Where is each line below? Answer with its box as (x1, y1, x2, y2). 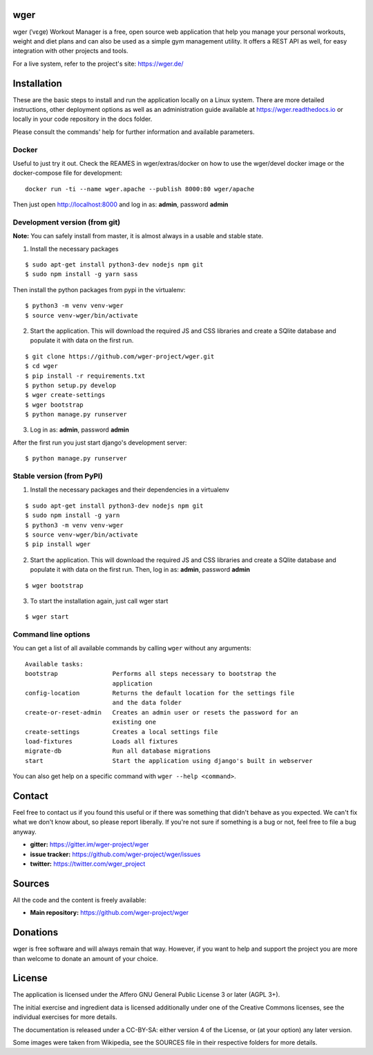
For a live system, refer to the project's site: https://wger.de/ (12, 59, 184, 68)
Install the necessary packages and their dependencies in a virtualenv (30, 485, 229, 494)
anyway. (12, 827, 37, 835)
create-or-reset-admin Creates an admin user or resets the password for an (25, 708, 298, 716)
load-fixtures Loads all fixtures (25, 737, 179, 745)
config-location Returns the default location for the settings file (25, 689, 295, 697)
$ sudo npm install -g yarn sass (25, 270, 138, 278)
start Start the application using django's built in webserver (25, 757, 313, 764)
